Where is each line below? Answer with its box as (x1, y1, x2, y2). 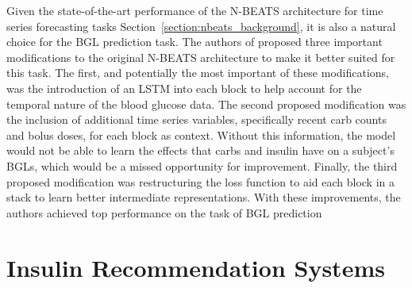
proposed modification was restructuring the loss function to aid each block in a (6, 173, 395, 190)
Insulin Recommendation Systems (6, 251, 385, 283)
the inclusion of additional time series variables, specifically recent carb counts (6, 111, 387, 128)
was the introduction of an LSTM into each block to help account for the (6, 79, 362, 96)
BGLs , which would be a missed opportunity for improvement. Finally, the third (6, 157, 398, 174)
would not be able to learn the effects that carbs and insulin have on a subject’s (6, 142, 395, 159)
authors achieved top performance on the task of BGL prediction (6, 204, 322, 221)
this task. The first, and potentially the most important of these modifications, (6, 64, 390, 81)
